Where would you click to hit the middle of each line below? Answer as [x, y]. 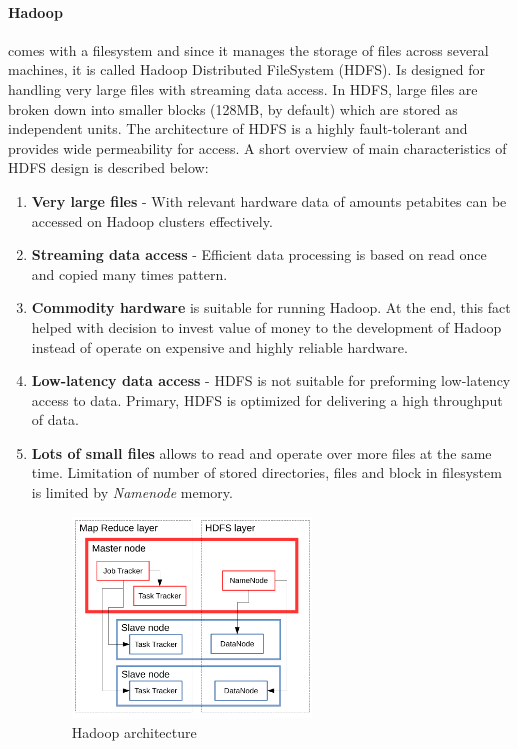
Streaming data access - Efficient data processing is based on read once [259, 254]
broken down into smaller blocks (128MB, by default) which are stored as [233, 108]
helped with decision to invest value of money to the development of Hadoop [266, 326]
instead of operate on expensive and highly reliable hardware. [219, 346]
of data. [55, 419]
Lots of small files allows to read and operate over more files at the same [261, 452]
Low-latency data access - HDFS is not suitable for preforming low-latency [271, 380]
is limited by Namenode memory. [132, 492]
